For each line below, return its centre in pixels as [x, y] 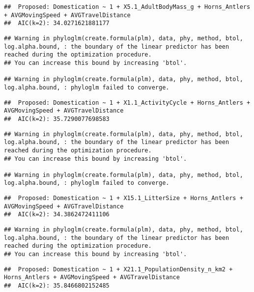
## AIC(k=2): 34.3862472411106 [57, 215]
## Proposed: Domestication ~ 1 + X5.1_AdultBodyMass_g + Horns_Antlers [127, 7]
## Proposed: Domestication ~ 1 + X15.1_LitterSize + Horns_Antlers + [124, 198]
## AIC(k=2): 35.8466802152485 [57, 286]
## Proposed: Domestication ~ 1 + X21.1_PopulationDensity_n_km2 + [118, 269]
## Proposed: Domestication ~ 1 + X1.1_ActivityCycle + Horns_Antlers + [127, 102]
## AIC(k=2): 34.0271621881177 [57, 23]
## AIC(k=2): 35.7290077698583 [57, 119]
